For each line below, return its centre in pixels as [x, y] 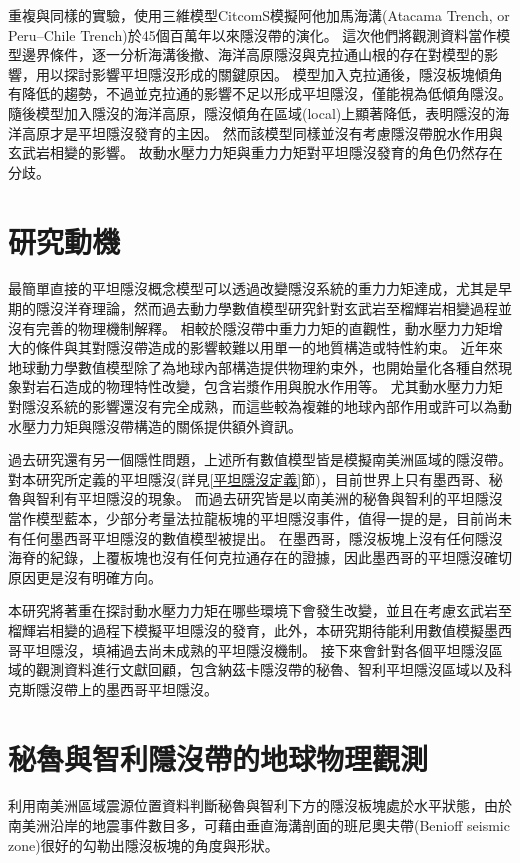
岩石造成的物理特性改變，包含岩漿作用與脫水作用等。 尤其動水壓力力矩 [269, 386]
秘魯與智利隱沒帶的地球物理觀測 [218, 757]
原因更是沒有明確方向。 [85, 576]
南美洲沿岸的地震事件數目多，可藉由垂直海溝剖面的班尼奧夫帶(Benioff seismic [259, 825]
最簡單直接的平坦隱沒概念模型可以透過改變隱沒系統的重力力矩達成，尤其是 [253, 288]
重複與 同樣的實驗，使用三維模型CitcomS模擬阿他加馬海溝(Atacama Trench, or [259, 15]
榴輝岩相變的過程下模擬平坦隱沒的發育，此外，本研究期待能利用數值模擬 [246, 629]
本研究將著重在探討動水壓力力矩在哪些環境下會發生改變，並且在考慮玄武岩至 [260, 610]
